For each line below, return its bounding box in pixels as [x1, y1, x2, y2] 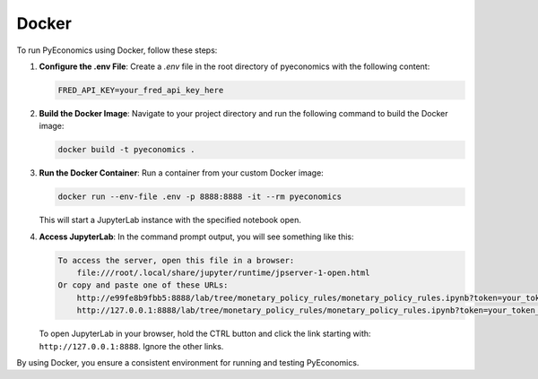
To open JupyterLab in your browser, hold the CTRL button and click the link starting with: [39, 328, 371, 340]
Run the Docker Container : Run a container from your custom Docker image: [39, 168, 325, 178]
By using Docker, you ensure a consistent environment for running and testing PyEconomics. [16, 357, 360, 367]
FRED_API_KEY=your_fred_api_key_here [57, 85, 224, 95]
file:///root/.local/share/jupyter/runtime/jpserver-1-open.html [76, 268, 370, 278]
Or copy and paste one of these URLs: [57, 280, 229, 290]
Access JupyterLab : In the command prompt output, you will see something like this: [39, 231, 354, 242]
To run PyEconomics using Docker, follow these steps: [16, 45, 218, 56]
